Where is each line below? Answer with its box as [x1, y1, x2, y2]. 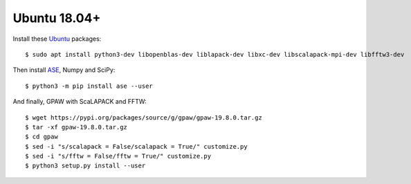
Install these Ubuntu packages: [12, 35, 102, 43]
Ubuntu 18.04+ [12, 10, 101, 26]
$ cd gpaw [25, 133, 58, 141]
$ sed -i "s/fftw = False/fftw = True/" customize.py [25, 152, 211, 160]
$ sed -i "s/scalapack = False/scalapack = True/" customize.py [25, 142, 248, 150]
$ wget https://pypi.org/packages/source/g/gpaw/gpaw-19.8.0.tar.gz [25, 113, 262, 121]
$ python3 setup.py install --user [25, 162, 146, 169]
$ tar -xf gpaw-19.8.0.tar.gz [25, 123, 128, 131]
